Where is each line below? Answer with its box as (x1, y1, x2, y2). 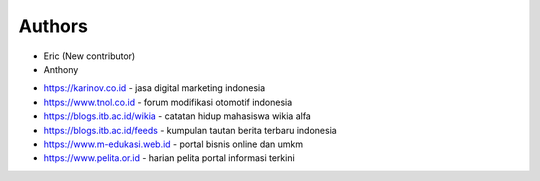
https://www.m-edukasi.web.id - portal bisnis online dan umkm (43, 138, 304, 150)
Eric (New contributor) (43, 50, 136, 62)
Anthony (43, 63, 79, 75)
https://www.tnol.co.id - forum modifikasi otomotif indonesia (43, 96, 293, 108)
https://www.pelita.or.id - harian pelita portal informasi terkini (43, 152, 295, 164)
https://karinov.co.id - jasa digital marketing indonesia (43, 82, 266, 94)
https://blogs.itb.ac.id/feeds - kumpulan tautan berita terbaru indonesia (43, 124, 337, 136)
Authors (18, 15, 89, 37)
